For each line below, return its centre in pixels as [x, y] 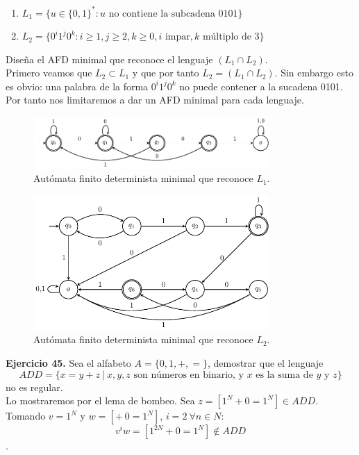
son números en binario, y [189, 375]
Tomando [26, 416]
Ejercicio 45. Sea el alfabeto [68, 363]
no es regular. [34, 387]
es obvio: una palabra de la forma [77, 86]
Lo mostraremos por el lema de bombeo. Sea [100, 400]
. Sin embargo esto [314, 73]
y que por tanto [166, 73]
